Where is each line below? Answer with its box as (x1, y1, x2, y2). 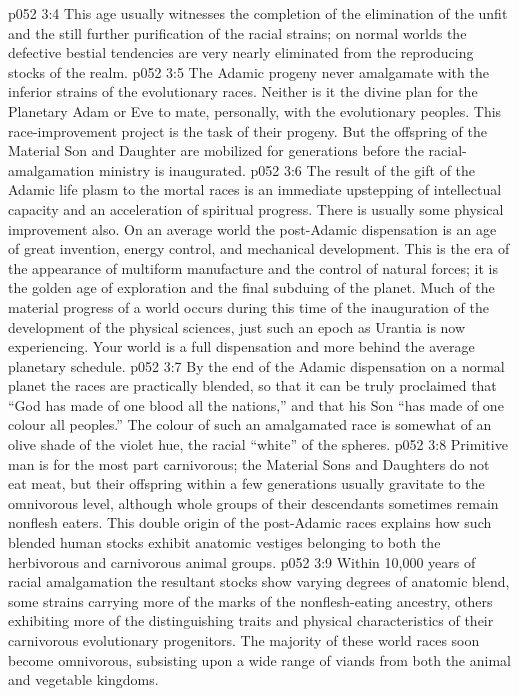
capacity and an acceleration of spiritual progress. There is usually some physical (8, 198, 504, 219)
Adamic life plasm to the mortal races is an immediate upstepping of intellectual (8, 179, 502, 200)
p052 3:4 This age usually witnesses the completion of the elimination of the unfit (8, 3, 508, 23)
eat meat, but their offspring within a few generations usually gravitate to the (8, 473, 485, 494)
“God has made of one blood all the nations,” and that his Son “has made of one (8, 394, 504, 415)
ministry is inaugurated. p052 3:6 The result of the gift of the (98, 159, 476, 180)
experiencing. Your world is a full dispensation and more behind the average (8, 336, 475, 357)
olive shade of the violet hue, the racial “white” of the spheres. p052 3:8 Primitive (8, 434, 508, 455)
